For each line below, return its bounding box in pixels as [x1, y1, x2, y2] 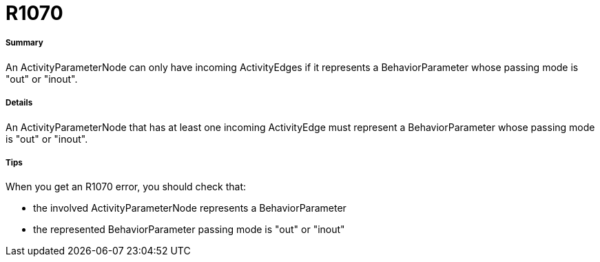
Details [6, 98, 33, 108]
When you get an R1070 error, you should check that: [6, 181, 247, 193]
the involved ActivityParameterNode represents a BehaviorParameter [33, 202, 346, 214]
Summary [6, 38, 43, 48]
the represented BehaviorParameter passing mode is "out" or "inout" [33, 223, 345, 236]
